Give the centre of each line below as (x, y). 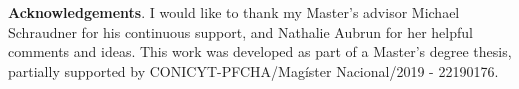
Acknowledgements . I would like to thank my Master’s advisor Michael (234, 12)
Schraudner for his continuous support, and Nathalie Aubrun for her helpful (240, 31)
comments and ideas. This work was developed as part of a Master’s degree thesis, (260, 51)
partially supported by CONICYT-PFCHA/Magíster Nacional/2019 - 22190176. (253, 70)
